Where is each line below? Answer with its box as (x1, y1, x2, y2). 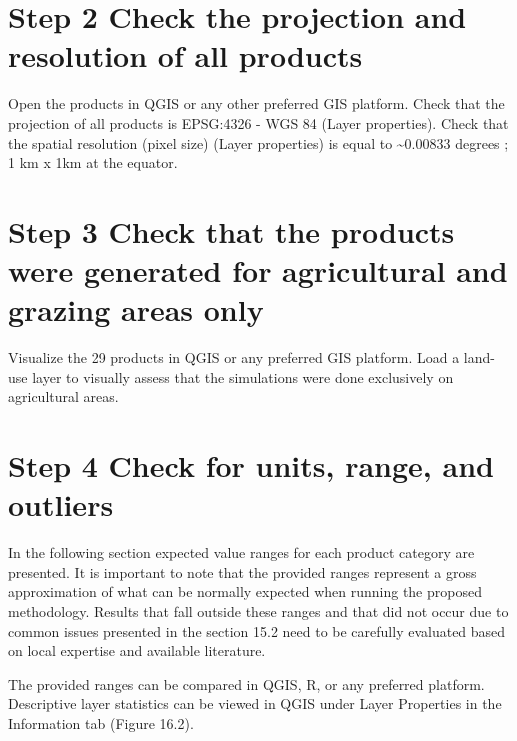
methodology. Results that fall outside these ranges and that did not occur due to (8, 601, 509, 622)
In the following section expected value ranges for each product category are (8, 542, 475, 563)
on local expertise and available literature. (8, 640, 266, 661)
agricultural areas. (8, 386, 119, 407)
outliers (8, 484, 114, 525)
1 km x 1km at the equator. (8, 152, 178, 173)
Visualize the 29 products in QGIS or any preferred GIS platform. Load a (8, 347, 460, 368)
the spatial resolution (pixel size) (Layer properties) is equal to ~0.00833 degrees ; (8, 132, 509, 153)
